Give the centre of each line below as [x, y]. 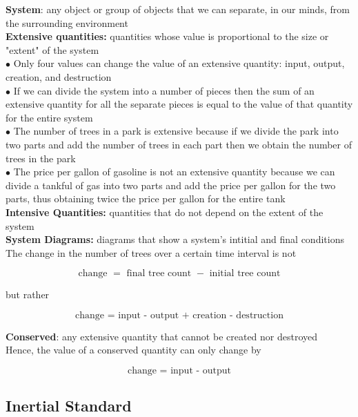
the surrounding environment [67, 22]
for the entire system [49, 117]
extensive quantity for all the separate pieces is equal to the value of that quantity [179, 104]
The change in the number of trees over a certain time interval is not [151, 252]
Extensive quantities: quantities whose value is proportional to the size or [167, 36]
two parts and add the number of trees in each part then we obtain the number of [179, 144]
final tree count [159, 274]
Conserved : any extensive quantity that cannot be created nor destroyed [162, 336]
